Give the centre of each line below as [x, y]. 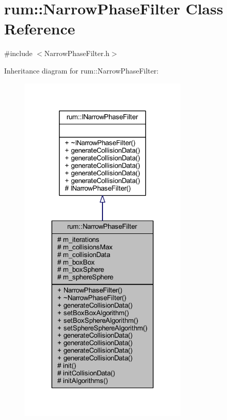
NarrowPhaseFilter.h [77, 53]
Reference [40, 29]
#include [18, 53]
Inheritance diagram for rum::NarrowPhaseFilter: [81, 70]
